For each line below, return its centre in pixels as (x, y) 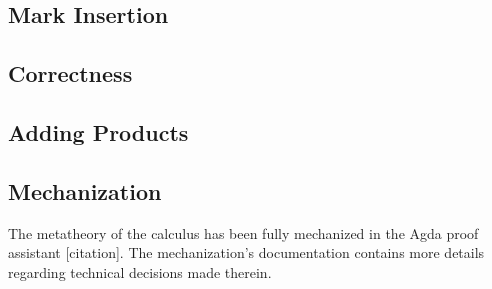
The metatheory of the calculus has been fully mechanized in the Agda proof (243, 232)
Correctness (70, 73)
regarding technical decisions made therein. (140, 271)
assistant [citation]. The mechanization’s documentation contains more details (246, 252)
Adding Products (98, 131)
